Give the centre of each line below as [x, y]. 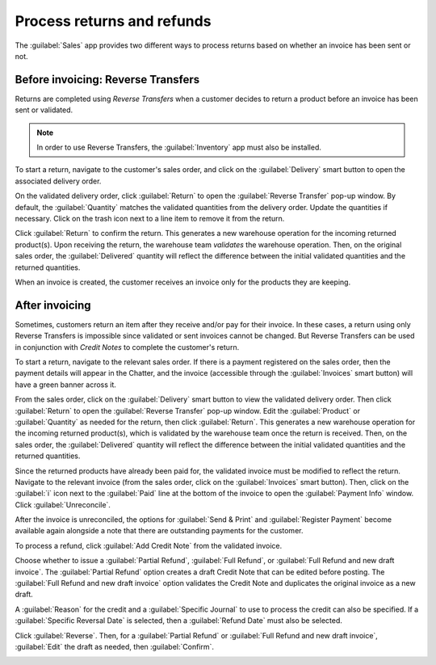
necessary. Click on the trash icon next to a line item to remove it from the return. [150, 218]
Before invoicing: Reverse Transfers [107, 80]
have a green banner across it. [66, 385]
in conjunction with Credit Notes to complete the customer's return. [127, 347]
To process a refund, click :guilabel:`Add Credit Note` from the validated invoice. [149, 545]
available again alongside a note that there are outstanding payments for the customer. [159, 531]
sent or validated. [44, 110]
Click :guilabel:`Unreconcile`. [63, 504]
